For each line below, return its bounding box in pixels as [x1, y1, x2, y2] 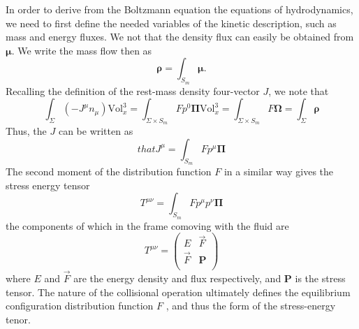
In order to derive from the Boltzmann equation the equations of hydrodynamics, [6, 2, 353, 16]
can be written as [58, 124, 133, 138]
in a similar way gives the [224, 164, 334, 179]
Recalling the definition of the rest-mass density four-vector [6, 83, 260, 98]
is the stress [295, 270, 346, 285]
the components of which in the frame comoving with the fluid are [6, 218, 289, 233]
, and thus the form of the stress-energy [166, 298, 336, 313]
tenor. [6, 312, 31, 326]
